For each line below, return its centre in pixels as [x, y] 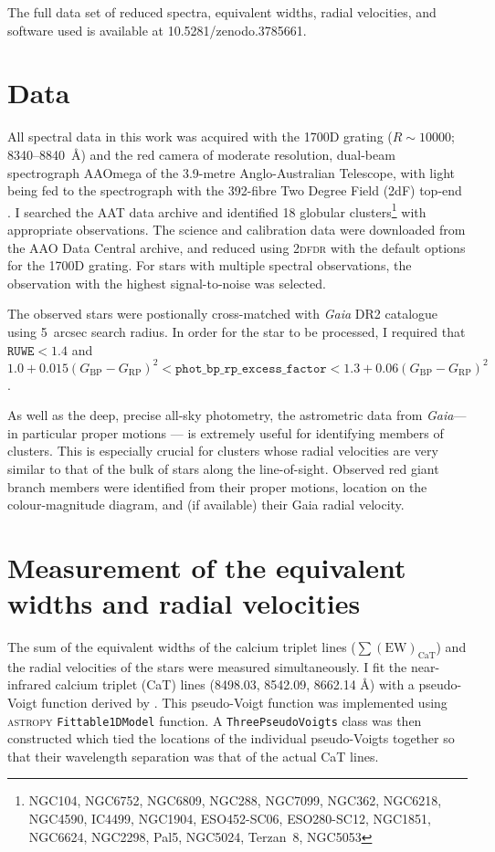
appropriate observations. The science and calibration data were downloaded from [237, 229]
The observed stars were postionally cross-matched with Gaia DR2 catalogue [223, 314]
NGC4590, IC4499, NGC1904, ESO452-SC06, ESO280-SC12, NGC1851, [230, 819]
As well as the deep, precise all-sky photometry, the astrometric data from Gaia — [237, 415]
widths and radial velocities [184, 603]
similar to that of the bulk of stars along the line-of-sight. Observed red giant [223, 468]
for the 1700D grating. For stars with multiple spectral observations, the [210, 265]
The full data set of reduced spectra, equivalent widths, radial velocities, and [222, 12]
